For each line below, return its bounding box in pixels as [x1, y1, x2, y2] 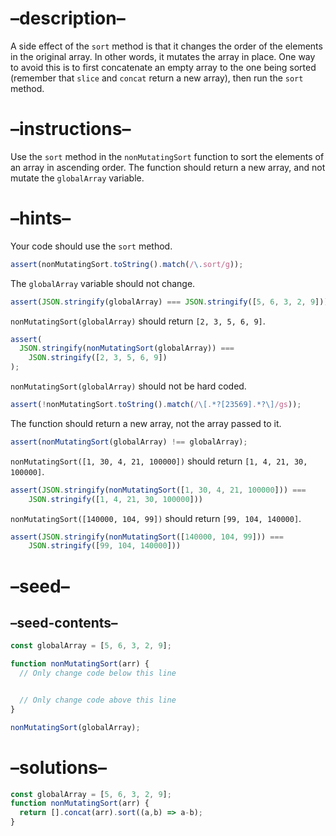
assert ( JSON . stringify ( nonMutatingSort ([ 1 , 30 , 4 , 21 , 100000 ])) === [10, 485, 307, 495]
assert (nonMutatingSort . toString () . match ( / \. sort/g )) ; [10, 259, 244, 269]
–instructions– [10, 118, 132, 141]
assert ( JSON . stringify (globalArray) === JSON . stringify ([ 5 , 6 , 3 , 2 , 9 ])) [10, 297, 329, 307]
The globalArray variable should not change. [10, 277, 196, 289]
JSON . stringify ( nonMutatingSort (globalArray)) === [19, 343, 235, 354]
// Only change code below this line [19, 668, 177, 679]
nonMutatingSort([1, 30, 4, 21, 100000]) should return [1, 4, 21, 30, [10, 455, 308, 467]
